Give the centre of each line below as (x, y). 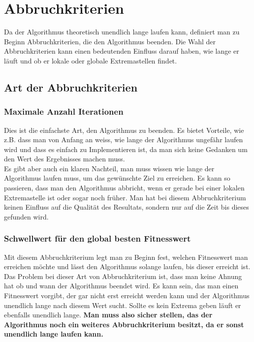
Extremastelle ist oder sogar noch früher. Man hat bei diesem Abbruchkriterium (125, 197)
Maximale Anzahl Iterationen (64, 111)
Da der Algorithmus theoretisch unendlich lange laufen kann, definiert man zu (122, 32)
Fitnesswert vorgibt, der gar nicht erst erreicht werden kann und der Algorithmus (127, 295)
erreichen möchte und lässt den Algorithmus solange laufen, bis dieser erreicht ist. (127, 266)
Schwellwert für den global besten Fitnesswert (97, 238)
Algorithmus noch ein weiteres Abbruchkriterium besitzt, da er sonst (124, 324)
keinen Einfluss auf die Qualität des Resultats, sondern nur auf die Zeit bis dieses (127, 207)
